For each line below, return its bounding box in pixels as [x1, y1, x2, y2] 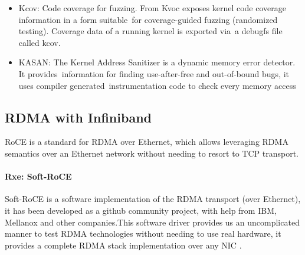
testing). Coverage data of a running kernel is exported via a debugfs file [18, 25, 283, 37]
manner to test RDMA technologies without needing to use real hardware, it [5, 227, 281, 240]
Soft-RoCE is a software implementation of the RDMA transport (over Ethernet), [5, 193, 301, 205]
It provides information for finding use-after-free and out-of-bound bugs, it [18, 67, 290, 80]
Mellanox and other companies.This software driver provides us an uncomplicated [5, 216, 300, 228]
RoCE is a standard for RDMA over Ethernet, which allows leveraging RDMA [5, 135, 288, 148]
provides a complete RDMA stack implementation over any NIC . [5, 239, 242, 251]
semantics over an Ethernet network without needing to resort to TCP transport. [5, 147, 299, 159]
